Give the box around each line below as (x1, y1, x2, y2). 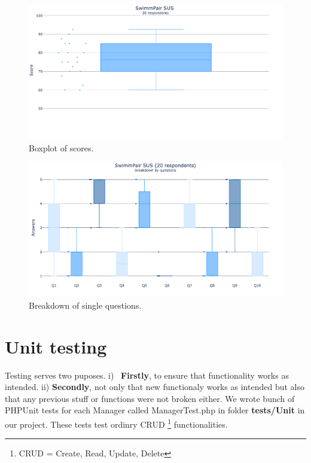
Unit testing (5, 334, 107, 358)
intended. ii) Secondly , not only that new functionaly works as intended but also (5, 380, 304, 393)
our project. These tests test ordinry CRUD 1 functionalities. (5, 416, 228, 430)
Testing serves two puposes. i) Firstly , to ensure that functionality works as (5, 368, 289, 381)
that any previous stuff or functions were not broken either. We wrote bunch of (5, 392, 295, 404)
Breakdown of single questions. (29, 298, 142, 311)
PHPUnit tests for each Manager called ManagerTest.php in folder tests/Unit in (5, 404, 305, 416)
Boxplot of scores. (29, 141, 94, 154)
